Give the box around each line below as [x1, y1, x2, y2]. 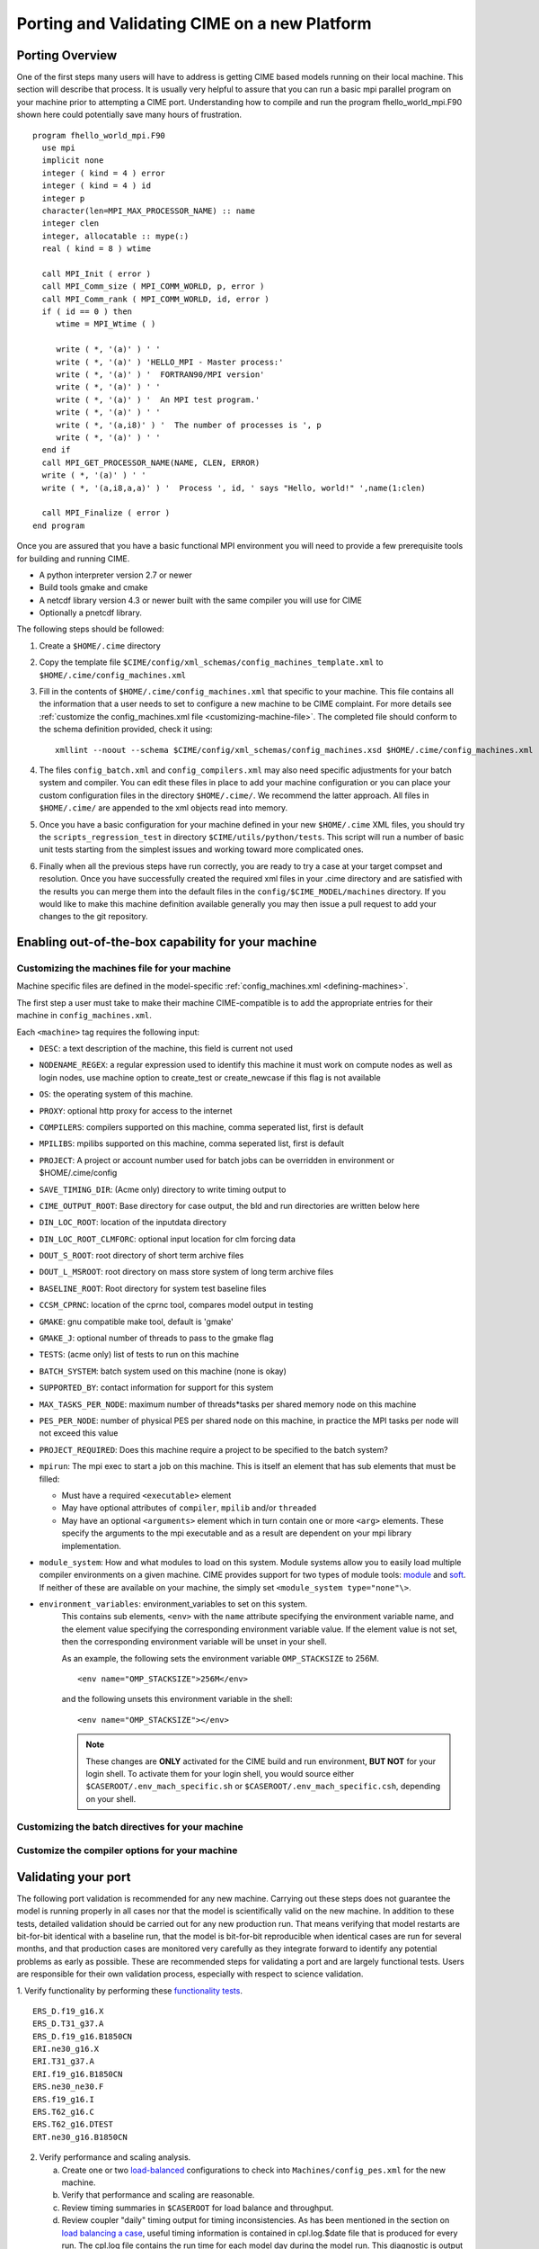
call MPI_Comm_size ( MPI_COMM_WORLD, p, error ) [41, 282, 265, 291]
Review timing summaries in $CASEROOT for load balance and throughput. [61, 2202, 334, 2213]
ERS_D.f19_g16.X [32, 2006, 104, 2016]
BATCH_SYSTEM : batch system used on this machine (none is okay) [39, 1366, 287, 1376]
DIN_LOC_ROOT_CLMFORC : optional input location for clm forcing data [39, 1233, 296, 1244]
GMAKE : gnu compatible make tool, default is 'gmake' [39, 1316, 234, 1327]
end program [32, 520, 85, 531]
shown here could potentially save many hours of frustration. [16, 109, 243, 121]
